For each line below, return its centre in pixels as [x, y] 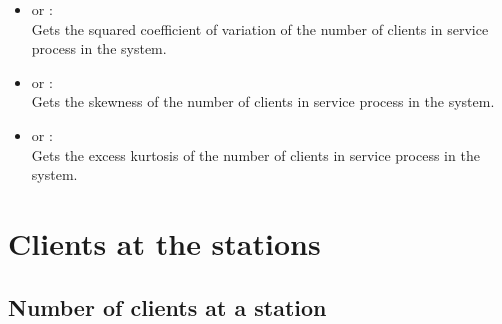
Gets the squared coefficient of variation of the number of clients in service [260, 28]
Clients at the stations [164, 242]
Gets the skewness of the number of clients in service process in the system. [263, 101]
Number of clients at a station [167, 306]
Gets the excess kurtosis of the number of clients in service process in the [255, 154]
